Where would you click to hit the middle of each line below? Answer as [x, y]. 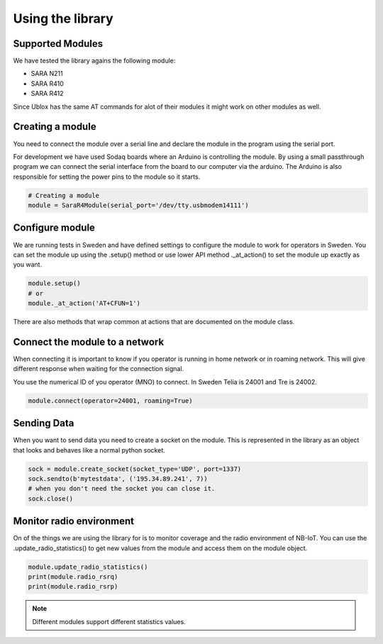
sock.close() [51, 499]
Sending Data [44, 423]
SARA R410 [47, 83]
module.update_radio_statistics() [88, 567]
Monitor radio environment [74, 521]
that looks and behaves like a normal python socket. [89, 450]
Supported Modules [58, 44]
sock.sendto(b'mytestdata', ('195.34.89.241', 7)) [118, 479]
